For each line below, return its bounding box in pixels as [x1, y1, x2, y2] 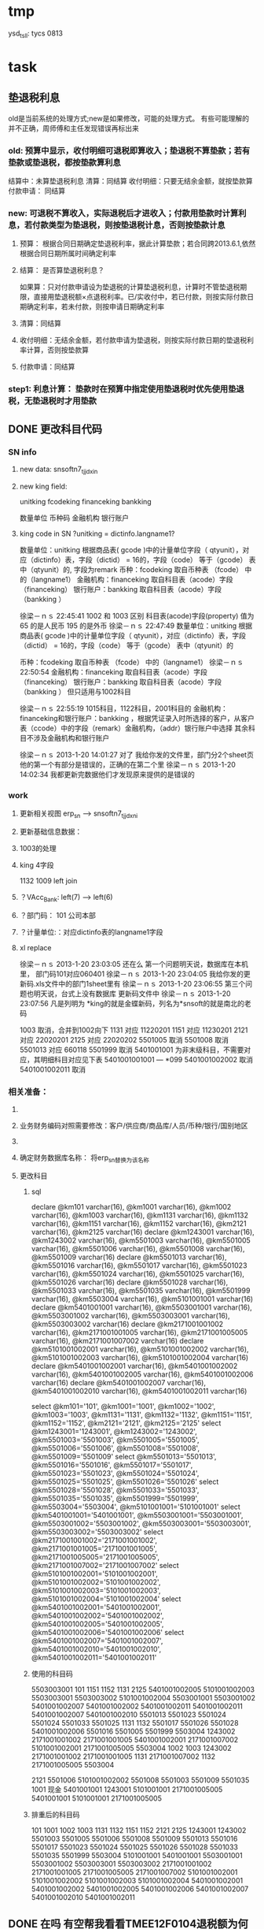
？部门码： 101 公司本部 [19, 910, 96, 920]
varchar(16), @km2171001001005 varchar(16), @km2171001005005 [31, 1327, 248, 1337]
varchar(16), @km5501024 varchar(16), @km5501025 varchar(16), [31, 1269, 245, 1278]
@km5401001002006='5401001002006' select [31, 1627, 185, 1637]
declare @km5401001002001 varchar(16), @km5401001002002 [31, 1361, 238, 1370]
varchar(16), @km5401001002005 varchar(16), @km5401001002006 [31, 1370, 254, 1379]
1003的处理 [19, 843, 57, 853]
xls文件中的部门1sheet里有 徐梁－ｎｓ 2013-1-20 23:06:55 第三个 [35, 979, 246, 988]
